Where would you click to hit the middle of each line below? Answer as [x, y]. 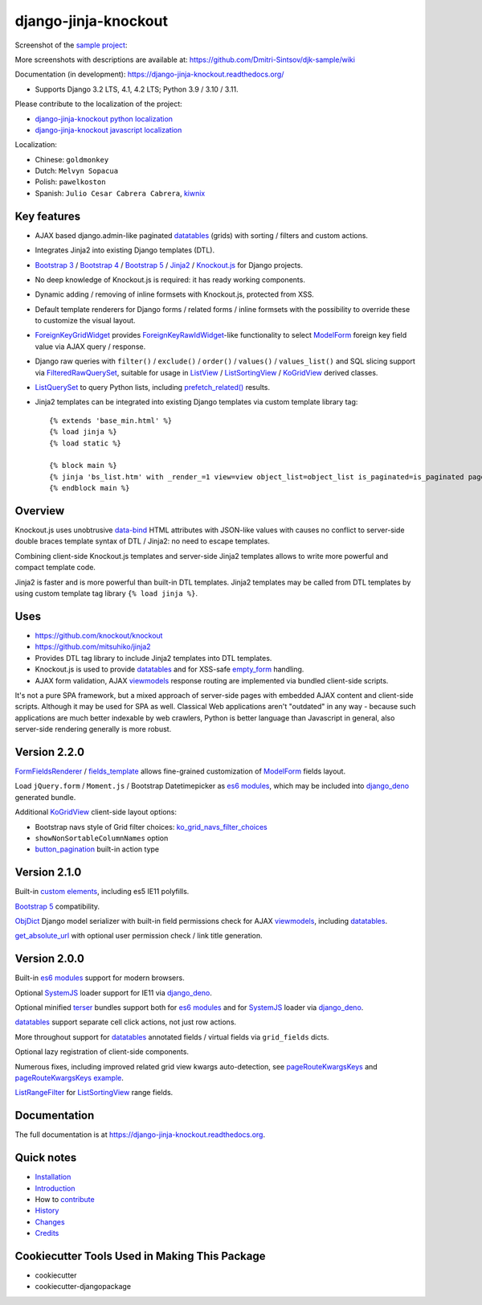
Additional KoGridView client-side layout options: [96, 812]
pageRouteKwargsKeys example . [69, 1078]
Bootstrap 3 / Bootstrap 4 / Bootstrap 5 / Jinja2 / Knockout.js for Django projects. [169, 265]
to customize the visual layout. [85, 321]
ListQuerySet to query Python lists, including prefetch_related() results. [153, 388]
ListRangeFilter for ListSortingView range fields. [94, 1093]
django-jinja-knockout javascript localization [108, 129]
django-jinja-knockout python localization [104, 119]
